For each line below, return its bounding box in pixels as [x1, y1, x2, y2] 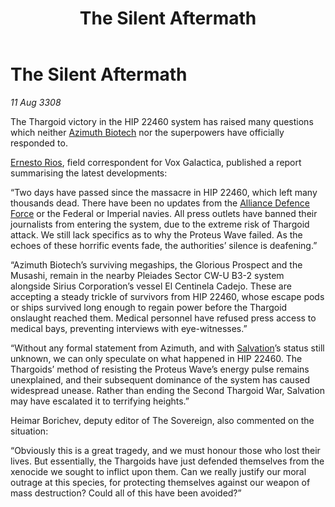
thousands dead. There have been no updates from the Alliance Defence [10, 197, 310, 209]
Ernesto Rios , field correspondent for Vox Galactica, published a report [10, 156, 302, 168]
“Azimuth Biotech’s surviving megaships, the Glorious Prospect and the [10, 258, 303, 271]
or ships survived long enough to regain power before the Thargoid [10, 301, 288, 313]
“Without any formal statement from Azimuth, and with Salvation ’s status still [10, 342, 325, 354]
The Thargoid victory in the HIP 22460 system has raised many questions [10, 115, 314, 127]
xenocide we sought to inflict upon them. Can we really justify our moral [10, 465, 307, 477]
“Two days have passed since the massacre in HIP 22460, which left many [10, 186, 318, 198]
